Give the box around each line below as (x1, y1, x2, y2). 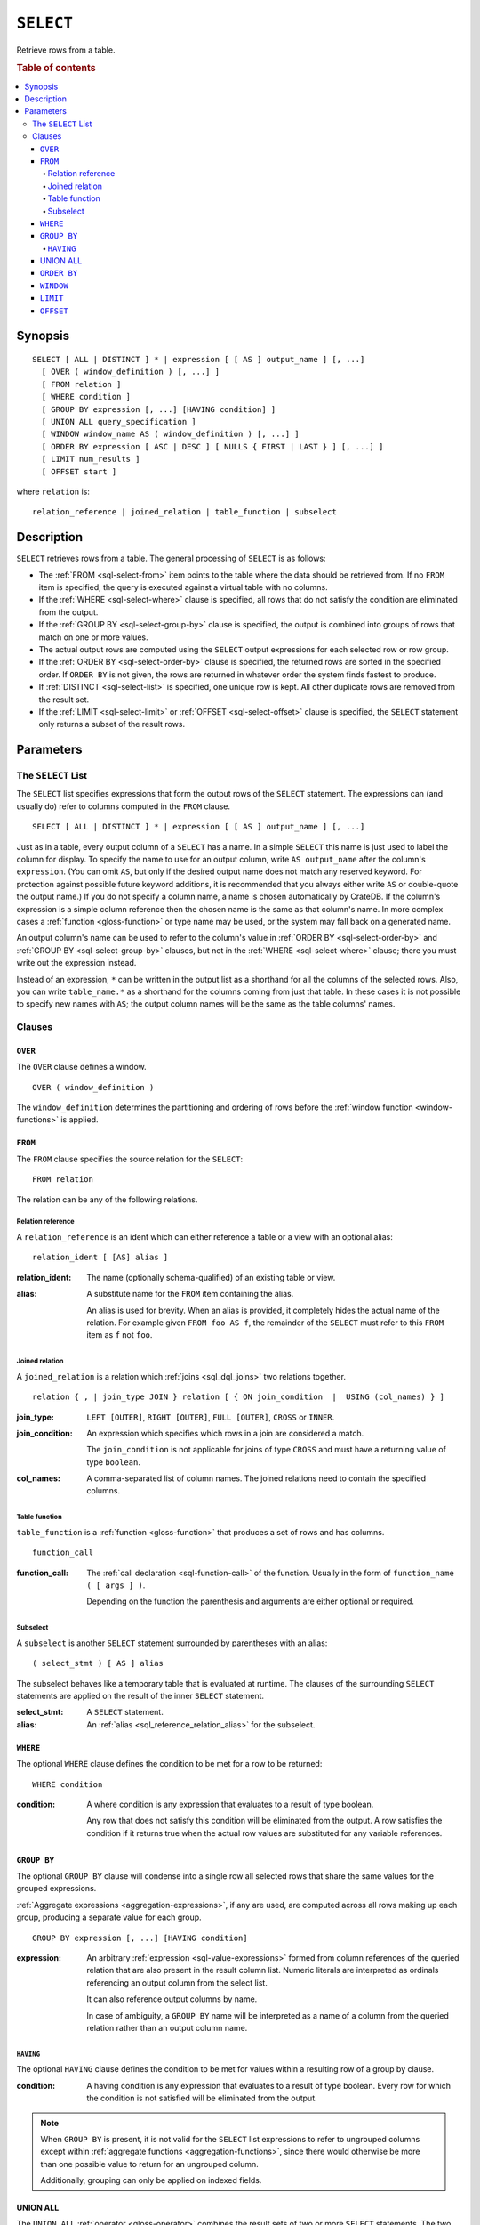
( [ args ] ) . (86, 1580, 146, 1590)
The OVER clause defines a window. (16, 1062, 147, 1072)
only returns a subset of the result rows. (38, 719, 186, 730)
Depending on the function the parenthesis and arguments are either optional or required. (86, 1596, 415, 1606)
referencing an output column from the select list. (86, 1977, 268, 1988)
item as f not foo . (86, 1330, 153, 1340)
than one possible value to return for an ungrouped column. (40, 2158, 260, 2169)
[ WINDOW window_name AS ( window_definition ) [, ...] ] (41, 429, 300, 440)
